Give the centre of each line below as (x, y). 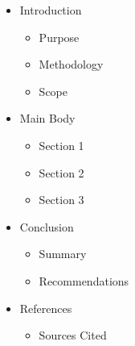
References (46, 308)
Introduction (51, 10)
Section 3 (61, 200)
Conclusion (47, 226)
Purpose (59, 37)
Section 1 (61, 145)
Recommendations (84, 280)
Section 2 (61, 172)
